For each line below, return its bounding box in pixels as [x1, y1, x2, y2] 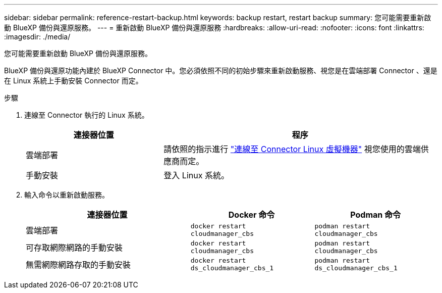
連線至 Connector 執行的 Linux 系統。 [24, 111, 149, 119]
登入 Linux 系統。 [163, 170, 229, 180]
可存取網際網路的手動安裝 [26, 242, 123, 253]
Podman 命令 [350, 210, 401, 220]
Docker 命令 [228, 210, 275, 220]
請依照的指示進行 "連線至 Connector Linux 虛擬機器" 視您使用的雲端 [163, 144, 421, 154]
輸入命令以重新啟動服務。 [24, 190, 109, 199]
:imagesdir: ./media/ [4, 32, 71, 41]
